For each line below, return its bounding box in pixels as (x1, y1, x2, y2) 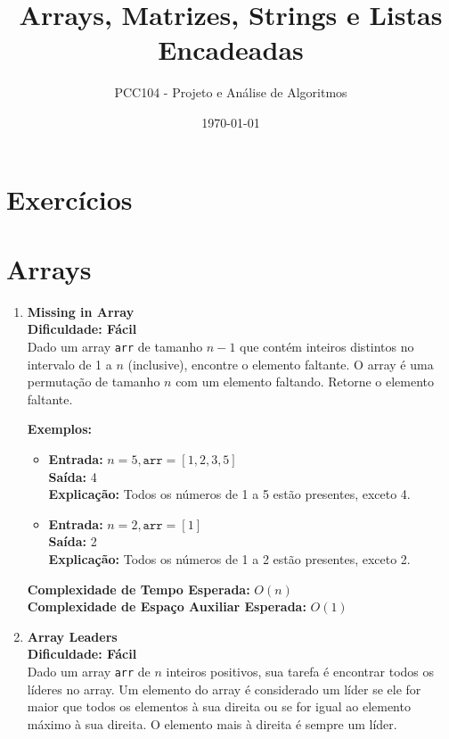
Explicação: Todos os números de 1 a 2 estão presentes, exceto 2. (48, 550, 411, 568)
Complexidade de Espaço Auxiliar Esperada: (27, 597, 306, 616)
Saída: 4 (48, 467, 97, 486)
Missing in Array (27, 302, 135, 320)
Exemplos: (27, 419, 92, 438)
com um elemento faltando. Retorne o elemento (176, 372, 435, 391)
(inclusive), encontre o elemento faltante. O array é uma (127, 354, 434, 373)
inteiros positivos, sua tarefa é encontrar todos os (166, 661, 435, 680)
